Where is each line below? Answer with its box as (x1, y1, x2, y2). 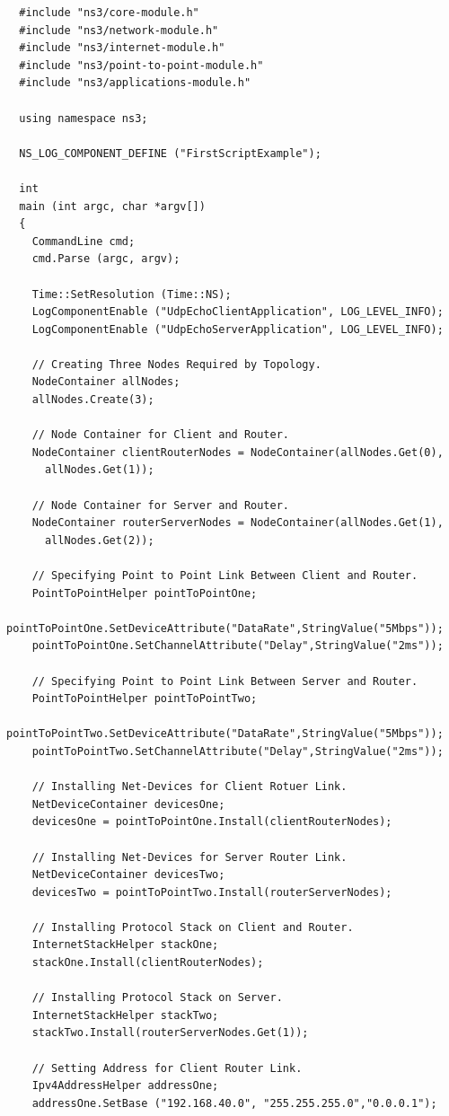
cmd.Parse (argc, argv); (31, 252, 180, 266)
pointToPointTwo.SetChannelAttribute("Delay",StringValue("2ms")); (31, 744, 444, 758)
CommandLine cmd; (31, 234, 136, 248)
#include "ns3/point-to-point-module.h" (19, 58, 264, 72)
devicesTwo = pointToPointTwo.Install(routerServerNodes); (31, 885, 392, 899)
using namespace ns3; (19, 111, 148, 125)
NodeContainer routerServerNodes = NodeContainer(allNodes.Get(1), (31, 516, 444, 530)
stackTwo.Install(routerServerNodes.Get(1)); (31, 1026, 309, 1040)
